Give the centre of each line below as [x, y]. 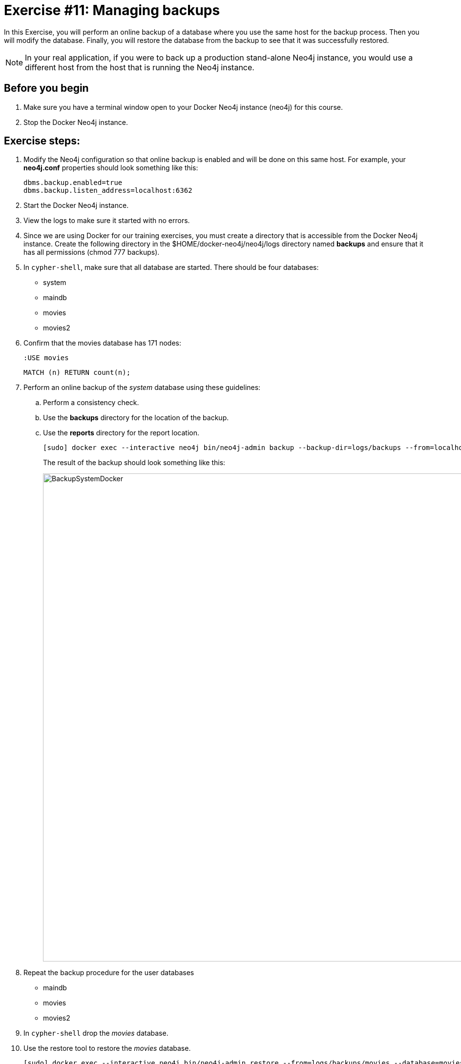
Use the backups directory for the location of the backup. [136, 418]
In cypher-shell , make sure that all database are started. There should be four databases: [171, 267]
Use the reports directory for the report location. [121, 433]
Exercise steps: [42, 141]
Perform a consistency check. [91, 403]
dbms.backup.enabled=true [73, 183]
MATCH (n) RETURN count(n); [77, 373]
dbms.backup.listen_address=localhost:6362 [108, 191]
